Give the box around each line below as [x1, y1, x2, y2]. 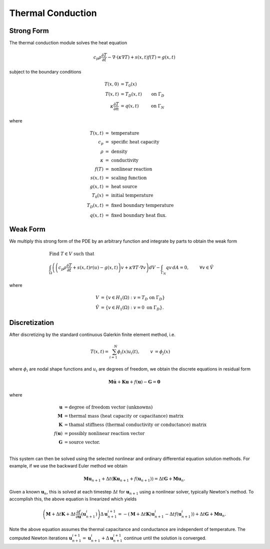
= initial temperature [105, 192, 153, 198]
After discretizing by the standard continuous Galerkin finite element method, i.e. [9, 331, 176, 337]
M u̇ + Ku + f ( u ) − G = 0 [108, 379, 160, 384]
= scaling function [105, 175, 147, 181]
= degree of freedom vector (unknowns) [64, 404, 153, 410]
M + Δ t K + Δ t [45, 511, 76, 517]
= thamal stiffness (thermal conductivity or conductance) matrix [64, 422, 207, 427]
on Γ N [150, 103, 164, 110]
